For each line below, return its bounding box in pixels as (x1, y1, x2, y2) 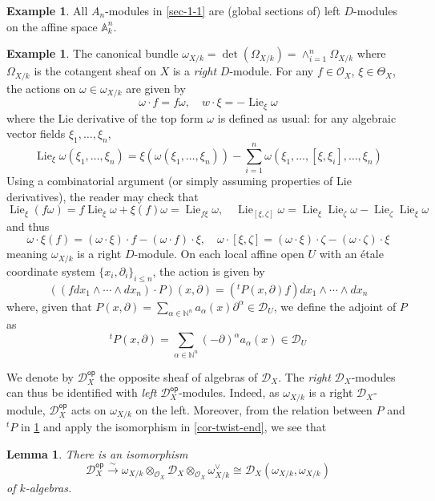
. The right (278, 368, 331, 385)
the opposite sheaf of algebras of (99, 368, 258, 385)
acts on (70, 401, 107, 418)
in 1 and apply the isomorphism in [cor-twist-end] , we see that (20, 418, 327, 435)
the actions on (6, 79, 76, 96)
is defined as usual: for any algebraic (217, 109, 397, 126)
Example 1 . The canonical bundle (6, 45, 179, 62)
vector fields (6, 125, 66, 142)
